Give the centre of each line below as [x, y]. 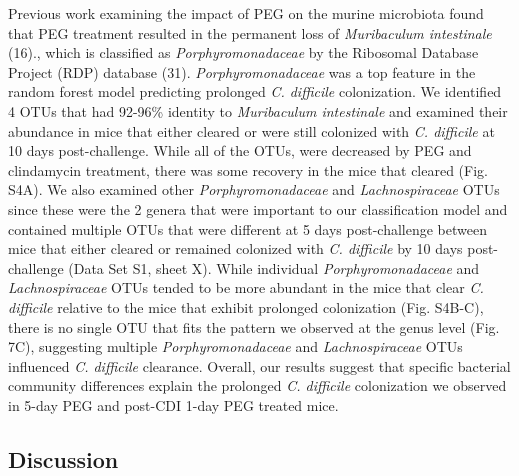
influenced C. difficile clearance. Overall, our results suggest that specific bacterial [259, 365]
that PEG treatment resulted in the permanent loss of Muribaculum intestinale [250, 32]
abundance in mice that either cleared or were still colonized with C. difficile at [251, 130]
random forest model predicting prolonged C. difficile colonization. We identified [255, 91]
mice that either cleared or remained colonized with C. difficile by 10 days [235, 248]
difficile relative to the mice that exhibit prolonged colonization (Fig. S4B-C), [246, 306]
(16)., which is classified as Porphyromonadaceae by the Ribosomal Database [243, 52]
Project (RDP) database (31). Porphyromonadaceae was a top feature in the [242, 71]
